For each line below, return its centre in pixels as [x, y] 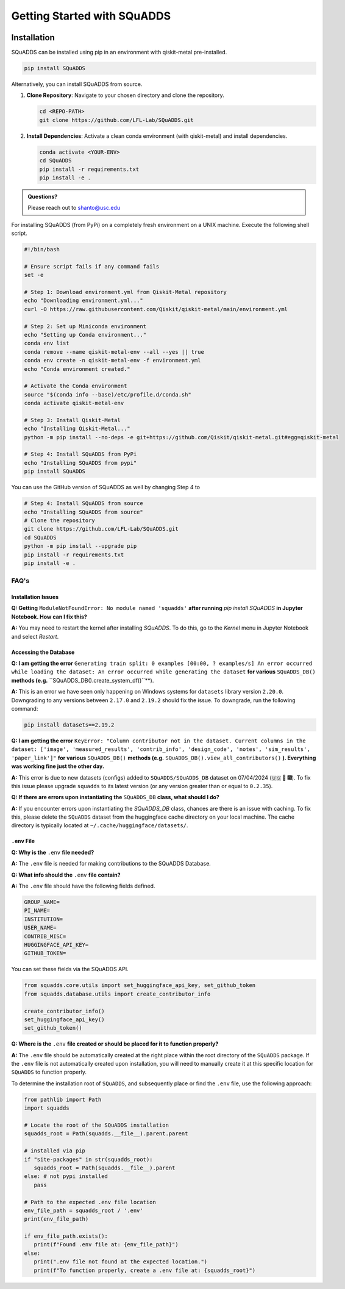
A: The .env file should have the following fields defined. [83, 886]
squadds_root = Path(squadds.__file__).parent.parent [106, 1134]
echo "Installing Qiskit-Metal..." [77, 429]
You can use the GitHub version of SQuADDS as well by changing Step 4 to [106, 487]
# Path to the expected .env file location [90, 1202]
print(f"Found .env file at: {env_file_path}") [106, 1245]
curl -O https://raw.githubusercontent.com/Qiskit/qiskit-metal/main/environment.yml [156, 309]
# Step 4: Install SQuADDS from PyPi [80, 454]
